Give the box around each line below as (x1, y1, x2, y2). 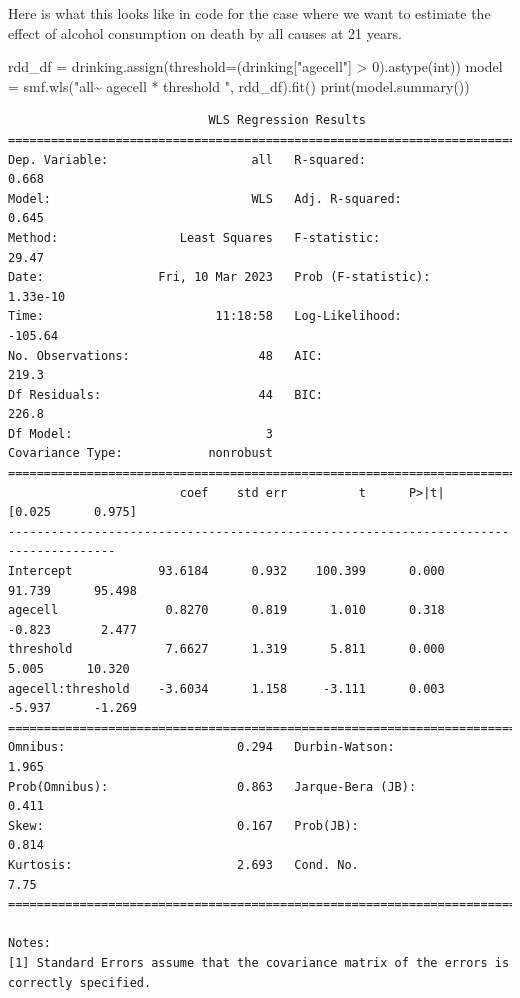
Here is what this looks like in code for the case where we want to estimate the (8, 3, 491, 23)
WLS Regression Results (208, 113, 366, 128)
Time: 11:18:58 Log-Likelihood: (8, 309, 402, 324)
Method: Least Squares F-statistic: (8, 230, 381, 245)
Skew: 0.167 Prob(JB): (8, 818, 359, 833)
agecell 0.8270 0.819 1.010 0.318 (8, 603, 445, 618)
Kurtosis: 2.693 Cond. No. (8, 857, 359, 872)
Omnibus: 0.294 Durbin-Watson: (8, 740, 395, 755)
